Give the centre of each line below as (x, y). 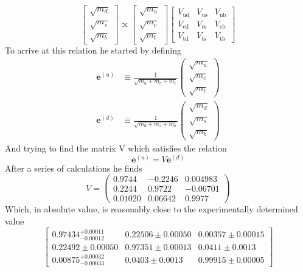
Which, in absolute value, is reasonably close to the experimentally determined (151, 209)
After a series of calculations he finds (74, 168)
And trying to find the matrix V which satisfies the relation (116, 148)
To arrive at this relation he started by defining (93, 50)
